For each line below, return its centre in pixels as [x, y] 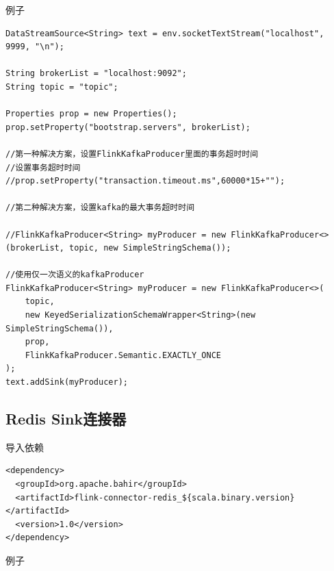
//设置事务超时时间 [43, 167]
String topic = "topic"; [62, 87]
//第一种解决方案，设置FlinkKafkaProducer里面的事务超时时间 [132, 154]
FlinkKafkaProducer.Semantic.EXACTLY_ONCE [123, 355]
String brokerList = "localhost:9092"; [96, 74]
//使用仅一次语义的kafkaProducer [75, 275]
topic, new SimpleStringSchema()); [150, 248]
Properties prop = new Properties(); [91, 114]
